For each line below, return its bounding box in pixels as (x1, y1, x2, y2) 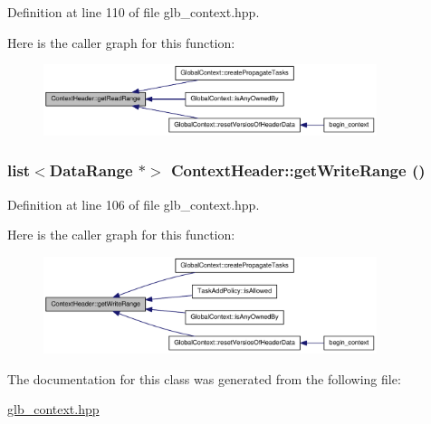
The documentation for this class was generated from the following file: (7, 369, 401, 388)
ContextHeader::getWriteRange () (170, 159, 426, 182)
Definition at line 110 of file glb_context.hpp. (7, 3, 260, 21)
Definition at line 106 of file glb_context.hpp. (7, 194, 260, 213)
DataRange (49, 159, 133, 182)
